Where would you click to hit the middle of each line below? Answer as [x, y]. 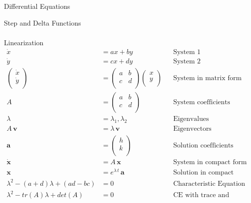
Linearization [24, 42]
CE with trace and [201, 195]
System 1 [187, 52]
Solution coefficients [203, 145]
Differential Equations [37, 6]
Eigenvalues [191, 119]
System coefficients [202, 102]
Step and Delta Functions [43, 22]
